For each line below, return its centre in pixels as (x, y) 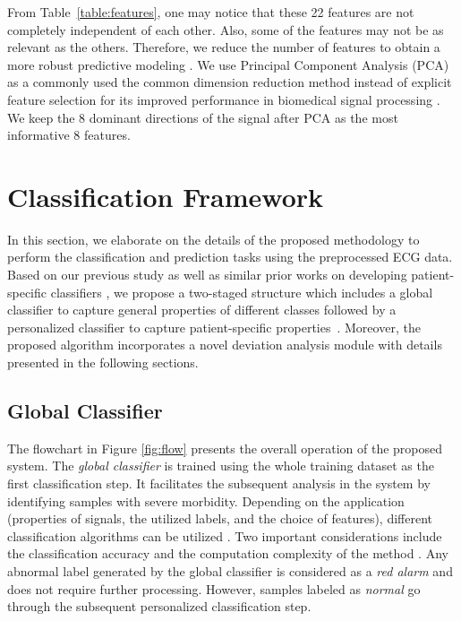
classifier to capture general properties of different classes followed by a (202, 310)
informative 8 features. (69, 135)
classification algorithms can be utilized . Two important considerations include (225, 535)
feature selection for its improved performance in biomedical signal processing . (224, 99)
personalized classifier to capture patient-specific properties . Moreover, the (214, 327)
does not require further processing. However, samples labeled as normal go (214, 588)
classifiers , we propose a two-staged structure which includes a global (242, 292)
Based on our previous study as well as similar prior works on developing (207, 275)
